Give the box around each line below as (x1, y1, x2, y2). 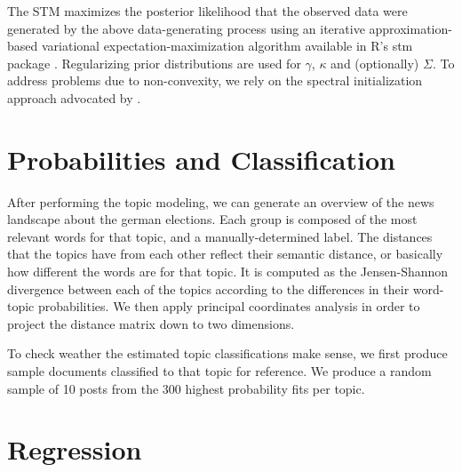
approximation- (369, 19, 452, 37)
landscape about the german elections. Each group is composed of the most (7, 210, 418, 228)
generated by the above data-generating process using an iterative (7, 19, 365, 37)
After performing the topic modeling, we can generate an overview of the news (7, 192, 434, 211)
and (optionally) (331, 53, 419, 72)
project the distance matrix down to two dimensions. (7, 314, 295, 332)
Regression (7, 431, 142, 468)
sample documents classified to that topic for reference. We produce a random (7, 362, 432, 380)
